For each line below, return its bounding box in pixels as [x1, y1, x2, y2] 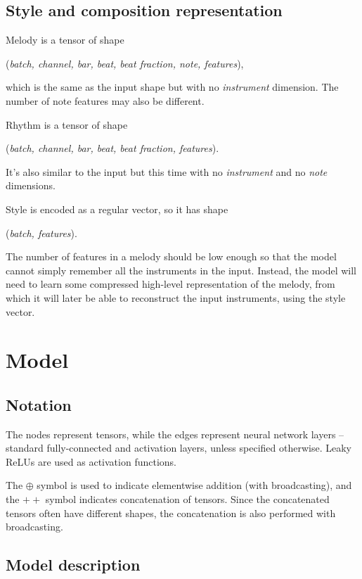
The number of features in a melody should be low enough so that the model [6, 249, 337, 264]
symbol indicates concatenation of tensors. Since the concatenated [45, 492, 330, 507]
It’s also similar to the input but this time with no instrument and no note [6, 164, 328, 179]
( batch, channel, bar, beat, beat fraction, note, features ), [6, 56, 244, 70]
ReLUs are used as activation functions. [6, 454, 176, 469]
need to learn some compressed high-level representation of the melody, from [6, 276, 335, 291]
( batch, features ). [6, 225, 77, 240]
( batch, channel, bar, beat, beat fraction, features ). [6, 141, 219, 155]
